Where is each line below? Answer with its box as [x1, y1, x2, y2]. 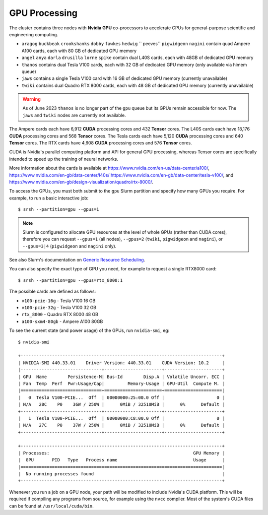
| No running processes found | [18, 471, 225, 477]
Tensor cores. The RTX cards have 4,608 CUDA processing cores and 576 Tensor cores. [9, 140, 192, 146]
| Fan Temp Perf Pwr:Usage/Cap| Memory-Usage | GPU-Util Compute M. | [18, 381, 225, 386]
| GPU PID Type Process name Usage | [18, 457, 225, 463]
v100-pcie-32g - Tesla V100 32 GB [21, 305, 97, 311]
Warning [22, 96, 41, 102]
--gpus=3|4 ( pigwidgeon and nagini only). [22, 243, 117, 249]
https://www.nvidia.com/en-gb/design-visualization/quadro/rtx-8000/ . [9, 179, 153, 185]
